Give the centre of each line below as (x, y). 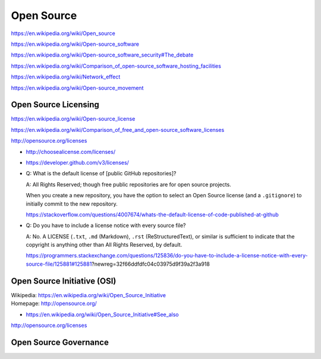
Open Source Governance (60, 342)
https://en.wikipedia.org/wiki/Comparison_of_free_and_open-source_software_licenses (118, 130)
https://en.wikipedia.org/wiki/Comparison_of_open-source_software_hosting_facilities (116, 66)
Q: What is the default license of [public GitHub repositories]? (101, 174)
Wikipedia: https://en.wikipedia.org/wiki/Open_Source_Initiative (89, 295)
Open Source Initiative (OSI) (64, 281)
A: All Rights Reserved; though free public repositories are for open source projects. (128, 184)
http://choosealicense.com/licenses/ (71, 152)
